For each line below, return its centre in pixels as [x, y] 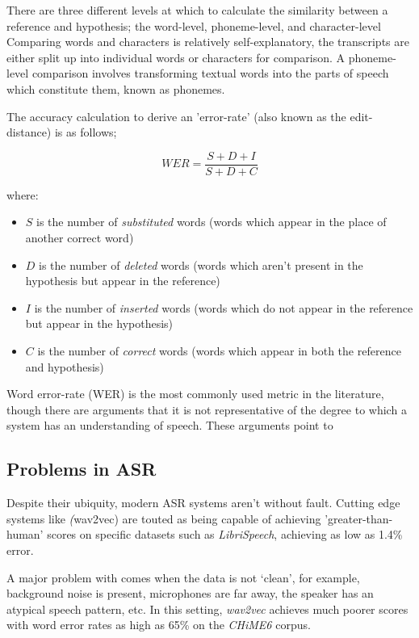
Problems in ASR [82, 469]
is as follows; [86, 132]
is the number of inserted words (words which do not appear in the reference [224, 307]
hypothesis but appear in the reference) [123, 281]
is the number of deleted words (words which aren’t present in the [201, 264]
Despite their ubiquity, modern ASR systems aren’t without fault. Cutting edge [203, 503]
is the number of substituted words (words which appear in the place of [212, 222]
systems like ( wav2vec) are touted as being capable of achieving [164, 518]
